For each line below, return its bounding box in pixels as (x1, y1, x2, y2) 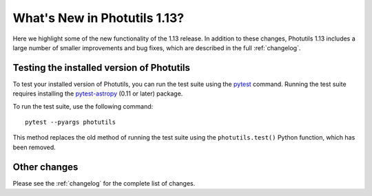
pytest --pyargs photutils (25, 118, 116, 127)
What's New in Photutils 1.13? (12, 10, 185, 25)
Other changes (12, 161, 79, 173)
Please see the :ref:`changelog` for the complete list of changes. (12, 179, 196, 187)
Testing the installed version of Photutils (12, 62, 191, 74)
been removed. (12, 143, 56, 151)
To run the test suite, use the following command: (12, 102, 154, 110)
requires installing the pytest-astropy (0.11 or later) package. (12, 89, 183, 98)
